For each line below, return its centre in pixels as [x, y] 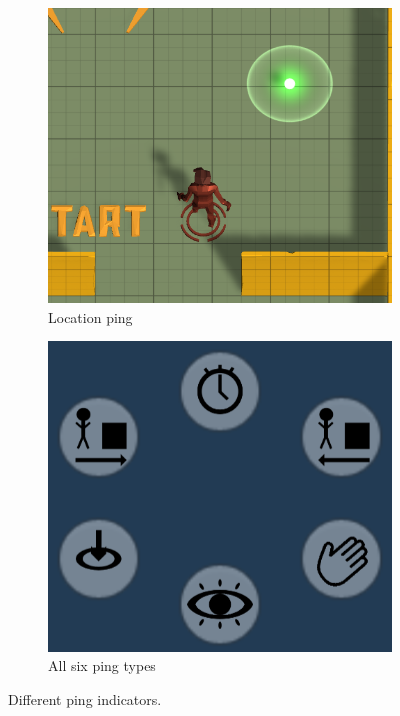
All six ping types [102, 665]
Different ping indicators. [85, 698]
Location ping [90, 316]
